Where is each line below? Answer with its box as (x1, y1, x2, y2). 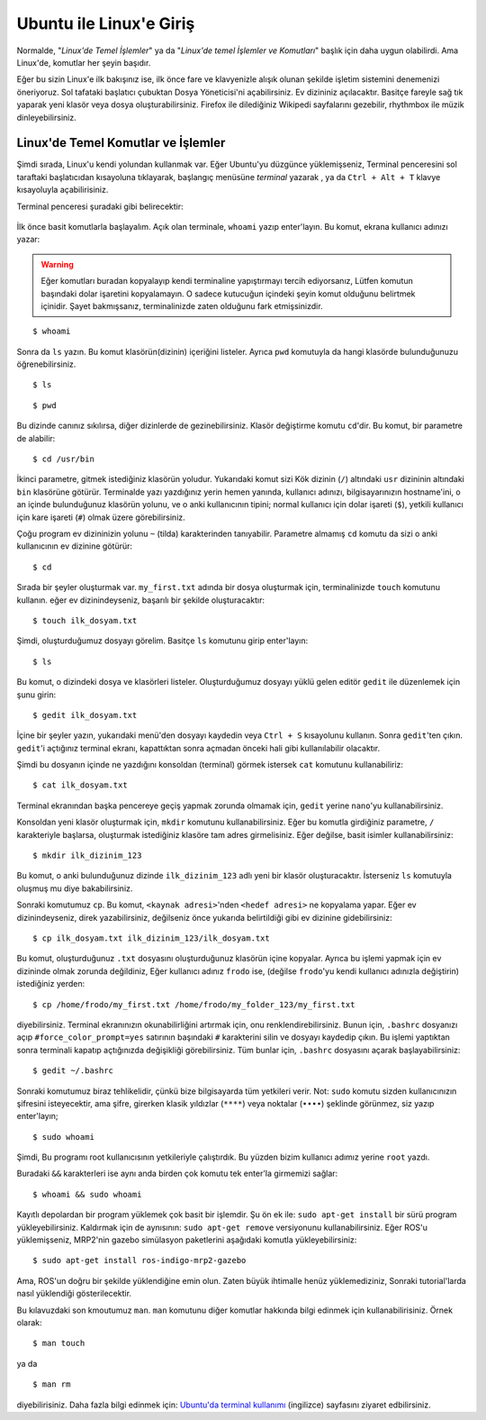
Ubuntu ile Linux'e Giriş (16, 14, 195, 33)
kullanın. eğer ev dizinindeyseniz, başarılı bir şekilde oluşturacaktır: (16, 595, 265, 605)
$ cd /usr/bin (32, 454, 94, 464)
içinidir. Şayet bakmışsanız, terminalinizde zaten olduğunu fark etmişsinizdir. (40, 300, 323, 311)
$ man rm (32, 1379, 71, 1389)
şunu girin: (16, 689, 57, 700)
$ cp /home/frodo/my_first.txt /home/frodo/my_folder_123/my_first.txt (32, 999, 355, 1009)
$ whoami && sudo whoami (32, 1189, 142, 1199)
